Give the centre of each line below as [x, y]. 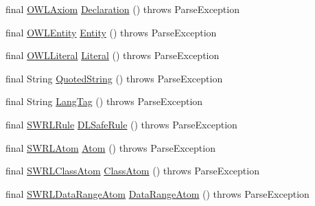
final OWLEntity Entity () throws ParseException [111, 32]
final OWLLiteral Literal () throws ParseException [113, 55]
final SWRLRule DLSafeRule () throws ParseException [121, 124]
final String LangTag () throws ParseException [104, 101]
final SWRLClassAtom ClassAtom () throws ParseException [132, 171]
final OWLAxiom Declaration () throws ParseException [122, 9]
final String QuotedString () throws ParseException [114, 78]
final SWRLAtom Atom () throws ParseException [110, 147]
